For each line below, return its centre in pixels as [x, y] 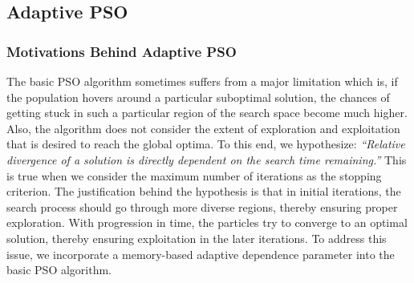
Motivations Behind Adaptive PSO [122, 51]
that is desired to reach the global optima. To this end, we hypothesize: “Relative [206, 144]
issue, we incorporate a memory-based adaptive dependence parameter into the [201, 254]
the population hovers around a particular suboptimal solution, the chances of [198, 97]
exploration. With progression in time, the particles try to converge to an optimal [207, 222]
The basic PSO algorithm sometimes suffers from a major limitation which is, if [202, 81]
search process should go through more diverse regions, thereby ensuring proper [202, 206]
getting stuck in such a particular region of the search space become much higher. [207, 113]
